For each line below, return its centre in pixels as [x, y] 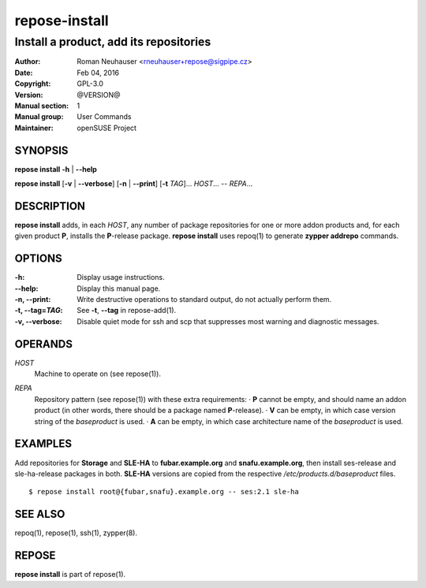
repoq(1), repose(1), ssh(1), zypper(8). [76, 533]
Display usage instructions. [121, 277]
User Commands [104, 117]
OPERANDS [43, 344]
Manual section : [42, 106]
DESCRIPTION [50, 206]
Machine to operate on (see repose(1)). [98, 374]
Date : [24, 73]
